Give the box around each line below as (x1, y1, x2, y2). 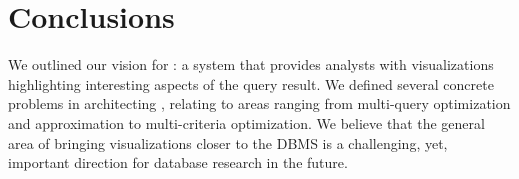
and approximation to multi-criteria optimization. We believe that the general (8, 112, 485, 133)
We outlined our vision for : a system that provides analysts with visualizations (8, 54, 494, 75)
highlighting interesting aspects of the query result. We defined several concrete (8, 73, 494, 94)
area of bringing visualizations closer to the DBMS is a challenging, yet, (8, 132, 448, 153)
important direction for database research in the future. (8, 152, 348, 173)
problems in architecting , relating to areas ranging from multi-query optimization (8, 93, 511, 114)
